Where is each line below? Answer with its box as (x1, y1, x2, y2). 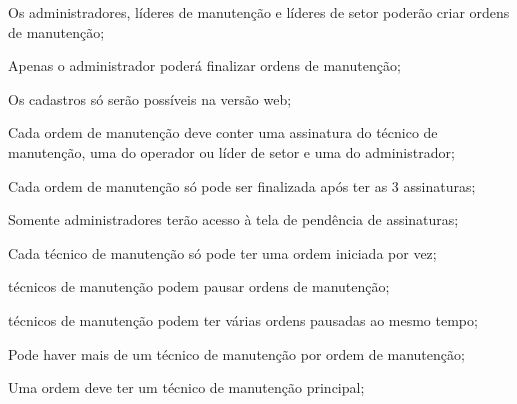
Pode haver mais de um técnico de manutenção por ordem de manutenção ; (8, 343, 465, 364)
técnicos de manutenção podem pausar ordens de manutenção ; (8, 276, 390, 297)
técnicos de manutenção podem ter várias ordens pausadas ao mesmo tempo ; (8, 309, 478, 330)
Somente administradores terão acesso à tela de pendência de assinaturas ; (8, 209, 459, 230)
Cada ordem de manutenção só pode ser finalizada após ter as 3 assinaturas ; (8, 175, 476, 196)
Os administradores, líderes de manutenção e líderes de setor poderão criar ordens (8, 2, 510, 22)
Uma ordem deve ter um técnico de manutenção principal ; (8, 377, 365, 398)
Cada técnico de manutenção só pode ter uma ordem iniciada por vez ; (8, 242, 437, 263)
